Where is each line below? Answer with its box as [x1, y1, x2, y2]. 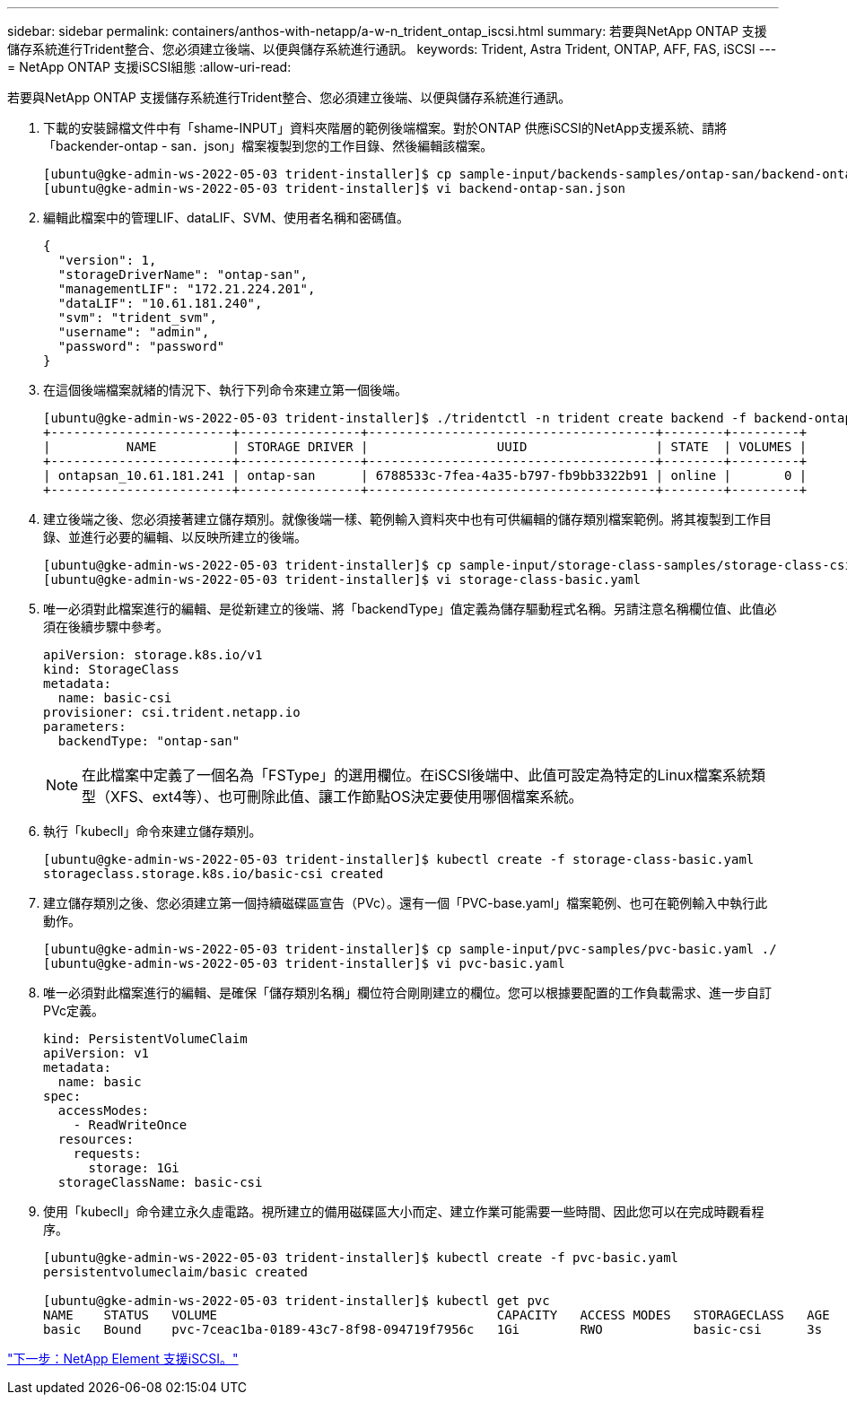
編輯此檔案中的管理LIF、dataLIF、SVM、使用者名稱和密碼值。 [43, 210, 410, 225]
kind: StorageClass [43, 662, 179, 676]
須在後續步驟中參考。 [43, 619, 169, 634]
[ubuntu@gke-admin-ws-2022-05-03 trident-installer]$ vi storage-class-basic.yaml [43, 572, 641, 587]
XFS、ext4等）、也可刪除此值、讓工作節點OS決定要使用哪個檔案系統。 [110, 788, 583, 805]
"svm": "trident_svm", [57, 310, 217, 325]
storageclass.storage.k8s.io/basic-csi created [43, 866, 384, 881]
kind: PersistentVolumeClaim [43, 1032, 248, 1046]
